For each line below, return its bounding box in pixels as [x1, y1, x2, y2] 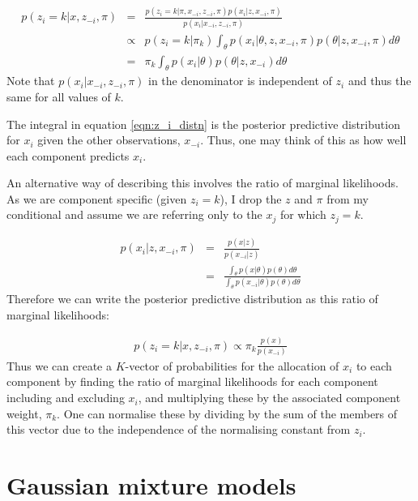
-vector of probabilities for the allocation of [125, 357, 339, 374]
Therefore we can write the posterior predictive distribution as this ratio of [6, 290, 378, 307]
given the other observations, [37, 131, 181, 148]
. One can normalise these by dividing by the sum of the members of [57, 405, 398, 422]
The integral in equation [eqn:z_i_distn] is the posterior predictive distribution [6, 115, 400, 132]
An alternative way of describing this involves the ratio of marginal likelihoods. [6, 174, 399, 191]
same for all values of [6, 88, 111, 105]
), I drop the [220, 190, 282, 207]
